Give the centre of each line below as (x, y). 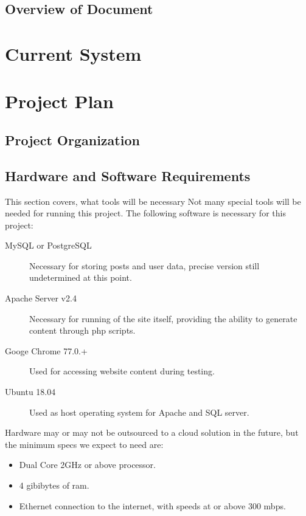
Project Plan (59, 101)
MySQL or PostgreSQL (48, 245)
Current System (73, 53)
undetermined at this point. (81, 277)
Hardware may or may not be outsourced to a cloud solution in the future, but (152, 432)
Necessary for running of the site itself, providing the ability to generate (163, 318)
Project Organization (72, 139)
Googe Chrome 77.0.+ (46, 350)
